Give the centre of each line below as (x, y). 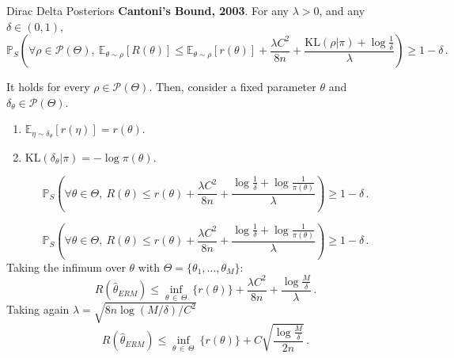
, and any (342, 10)
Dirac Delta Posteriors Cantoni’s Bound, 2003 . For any (148, 10)
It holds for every (48, 87)
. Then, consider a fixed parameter (233, 87)
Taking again (38, 309)
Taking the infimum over (66, 267)
